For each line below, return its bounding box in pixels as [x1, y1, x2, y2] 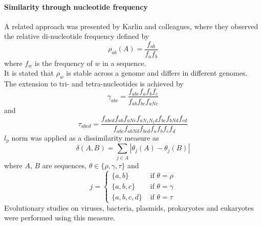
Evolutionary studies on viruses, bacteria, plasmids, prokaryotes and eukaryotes [4, 202, 254, 213]
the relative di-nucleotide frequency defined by [4, 31, 149, 41]
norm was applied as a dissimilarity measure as [11, 132, 159, 143]
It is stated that [4, 67, 54, 78]
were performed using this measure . [4, 212, 115, 223]
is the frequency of [34, 57, 93, 68]
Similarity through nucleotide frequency [4, 1, 148, 12]
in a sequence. [102, 57, 146, 68]
